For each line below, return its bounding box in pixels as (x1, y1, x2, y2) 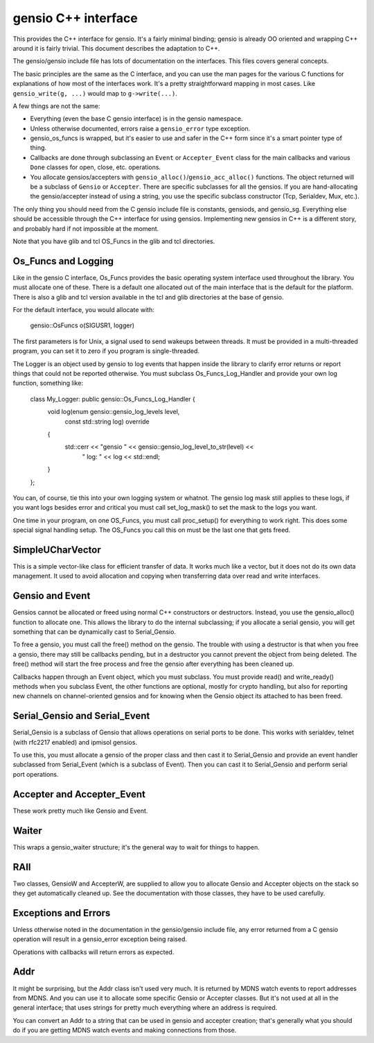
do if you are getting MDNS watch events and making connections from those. (12, 1026, 237, 1035)
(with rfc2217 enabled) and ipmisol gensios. (12, 738, 138, 746)
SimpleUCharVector (12, 544, 101, 555)
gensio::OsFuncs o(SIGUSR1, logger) (30, 321, 135, 329)
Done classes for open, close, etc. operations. (30, 163, 161, 171)
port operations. (12, 770, 59, 778)
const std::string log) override (64, 417, 150, 426)
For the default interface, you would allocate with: (12, 306, 155, 314)
